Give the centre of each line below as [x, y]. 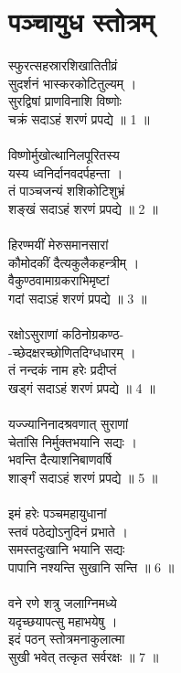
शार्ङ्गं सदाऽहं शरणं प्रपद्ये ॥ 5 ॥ [83, 477]
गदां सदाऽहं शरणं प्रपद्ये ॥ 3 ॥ [78, 298]
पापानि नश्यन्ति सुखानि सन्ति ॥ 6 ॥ [91, 566]
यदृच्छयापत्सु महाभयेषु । [63, 620]
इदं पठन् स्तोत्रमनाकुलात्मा [67, 639]
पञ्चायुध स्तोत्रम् [81, 21]
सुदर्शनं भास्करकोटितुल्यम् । [73, 83]
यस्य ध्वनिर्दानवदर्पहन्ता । [66, 172]
